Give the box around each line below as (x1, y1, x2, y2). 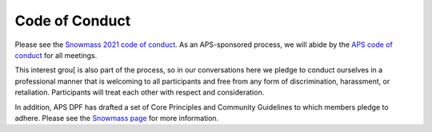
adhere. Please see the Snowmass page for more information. (14, 113, 219, 122)
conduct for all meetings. (14, 50, 98, 60)
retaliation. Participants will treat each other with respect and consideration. (14, 87, 265, 97)
